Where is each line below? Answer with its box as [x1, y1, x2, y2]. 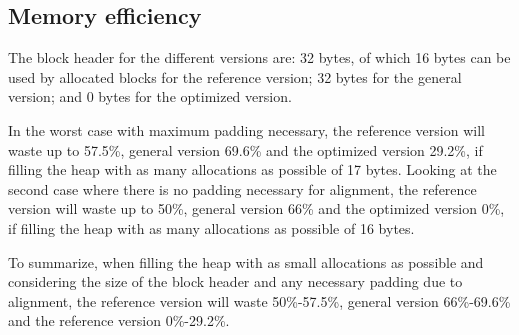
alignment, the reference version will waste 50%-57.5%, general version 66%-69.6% [8, 290, 511, 311]
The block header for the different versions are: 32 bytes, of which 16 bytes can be [8, 47, 511, 68]
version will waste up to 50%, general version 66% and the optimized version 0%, [8, 198, 505, 219]
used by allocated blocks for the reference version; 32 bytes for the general [8, 66, 462, 87]
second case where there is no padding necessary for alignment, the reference [8, 178, 477, 199]
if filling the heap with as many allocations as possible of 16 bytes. [8, 217, 415, 238]
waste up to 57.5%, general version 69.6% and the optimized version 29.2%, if [8, 139, 483, 160]
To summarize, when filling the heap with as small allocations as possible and [8, 251, 484, 272]
